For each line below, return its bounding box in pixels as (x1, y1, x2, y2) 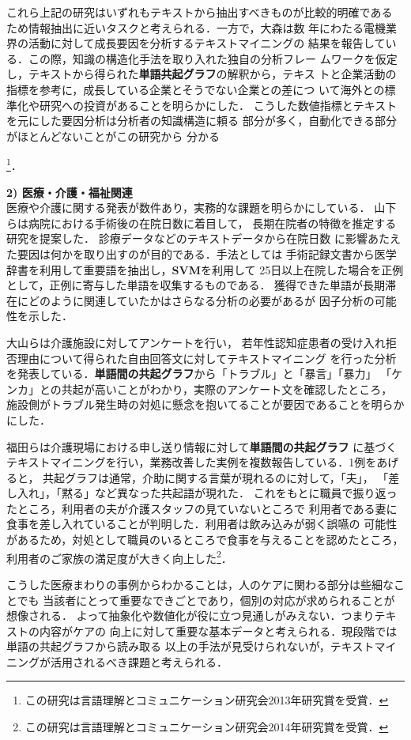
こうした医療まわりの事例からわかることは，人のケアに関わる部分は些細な (6, 576, 394, 592)
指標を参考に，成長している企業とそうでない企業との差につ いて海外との (6, 81, 385, 97)
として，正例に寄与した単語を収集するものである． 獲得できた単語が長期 (6, 277, 386, 293)
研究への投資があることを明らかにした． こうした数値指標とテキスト (39, 96, 398, 113)
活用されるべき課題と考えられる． (50, 653, 228, 670)
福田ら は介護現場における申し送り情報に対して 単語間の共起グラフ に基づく (6, 438, 398, 455)
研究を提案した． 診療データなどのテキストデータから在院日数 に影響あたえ (6, 230, 401, 247)
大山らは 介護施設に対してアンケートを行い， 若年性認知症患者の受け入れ (6, 334, 386, 350)
